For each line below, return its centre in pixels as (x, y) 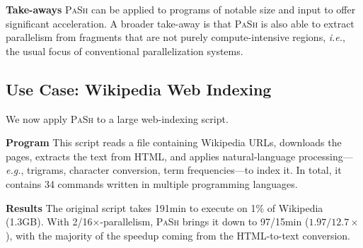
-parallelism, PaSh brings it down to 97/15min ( (204, 222)
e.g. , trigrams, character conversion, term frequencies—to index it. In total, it (174, 170)
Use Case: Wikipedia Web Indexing (139, 89)
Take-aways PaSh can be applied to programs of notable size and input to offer (181, 9)
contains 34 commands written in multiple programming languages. (152, 183)
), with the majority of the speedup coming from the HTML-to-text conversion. (178, 235)
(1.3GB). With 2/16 (49, 222)
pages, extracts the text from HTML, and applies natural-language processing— (179, 156)
